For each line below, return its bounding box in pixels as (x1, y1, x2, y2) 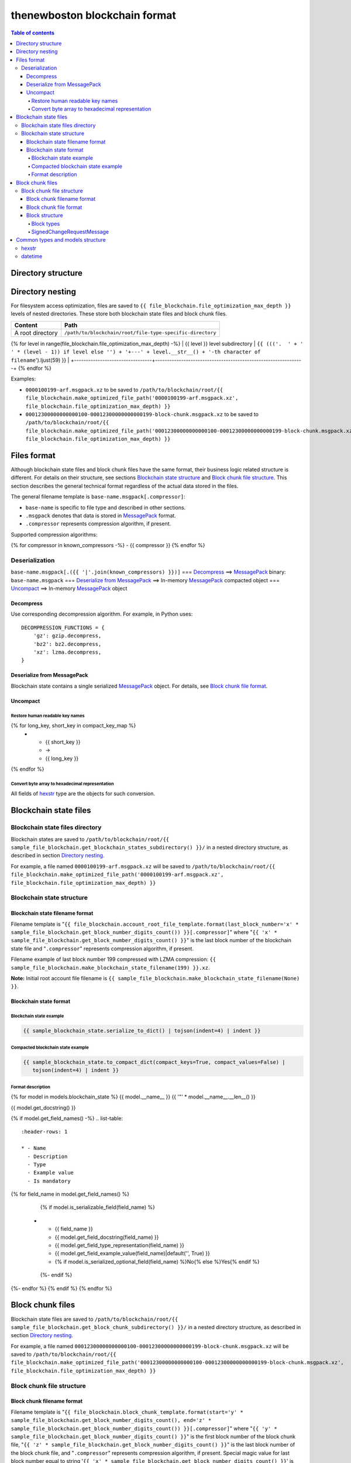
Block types (31, 220, 60, 227)
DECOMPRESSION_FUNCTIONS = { (21, 624, 105, 631)
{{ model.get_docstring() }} (11, 1104, 76, 1111)
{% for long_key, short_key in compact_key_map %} (11, 722, 136, 729)
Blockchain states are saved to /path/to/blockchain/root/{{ (11, 836, 170, 843)
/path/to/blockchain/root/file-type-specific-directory (64, 329, 216, 336)
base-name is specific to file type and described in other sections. (25, 504, 186, 511)
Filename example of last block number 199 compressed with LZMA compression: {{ (11, 956, 216, 963)
